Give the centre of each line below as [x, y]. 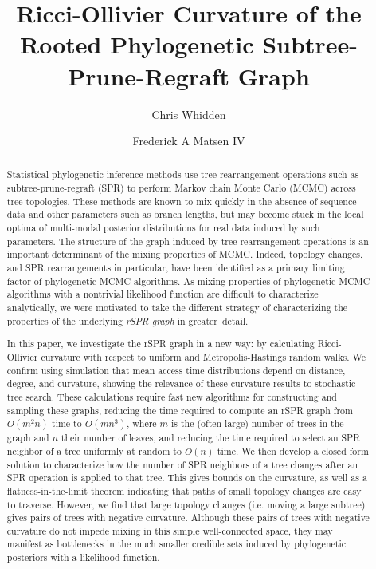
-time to [65, 423]
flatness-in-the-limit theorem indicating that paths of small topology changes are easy [184, 490]
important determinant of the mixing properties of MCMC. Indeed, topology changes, [185, 254]
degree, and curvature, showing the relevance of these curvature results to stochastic [181, 383]
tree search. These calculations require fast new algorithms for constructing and [172, 396]
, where [141, 423]
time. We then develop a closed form [293, 450]
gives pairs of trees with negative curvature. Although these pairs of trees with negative [188, 518]
